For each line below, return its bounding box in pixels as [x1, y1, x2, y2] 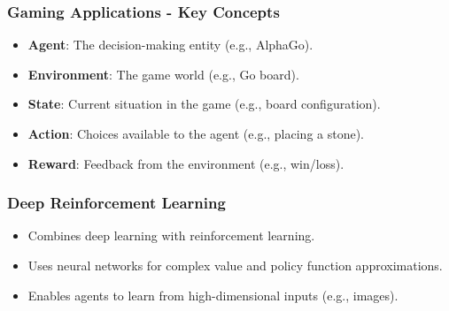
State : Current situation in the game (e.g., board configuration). [27, 95, 381, 113]
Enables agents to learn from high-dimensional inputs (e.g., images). [27, 285, 399, 304]
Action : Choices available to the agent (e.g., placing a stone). [27, 125, 365, 142]
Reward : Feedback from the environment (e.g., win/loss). [27, 154, 344, 172]
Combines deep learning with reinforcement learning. [27, 226, 315, 245]
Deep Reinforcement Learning [7, 192, 226, 214]
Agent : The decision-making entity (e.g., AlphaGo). [27, 35, 314, 54]
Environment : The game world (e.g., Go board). [27, 64, 299, 83]
